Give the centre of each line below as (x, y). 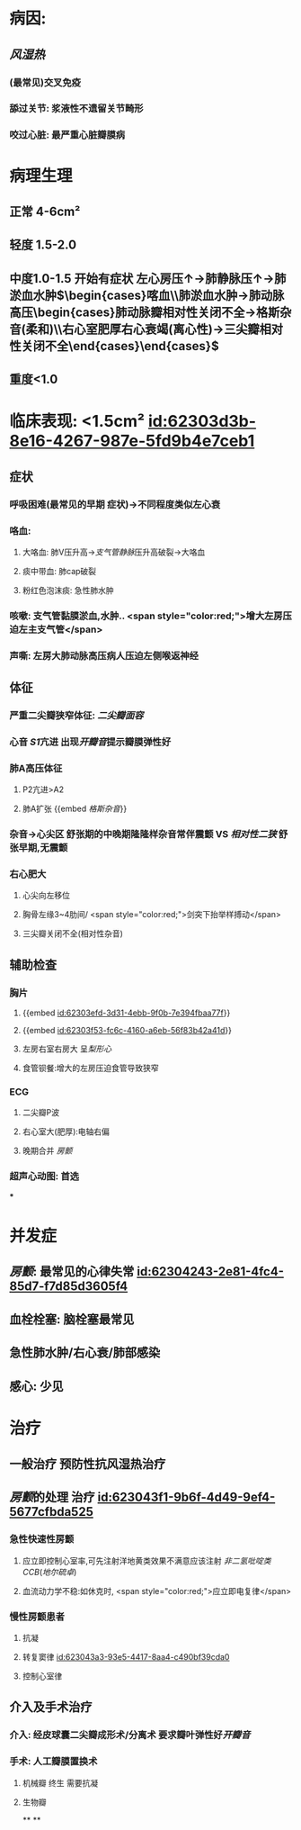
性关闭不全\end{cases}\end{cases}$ (114, 346)
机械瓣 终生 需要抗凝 (60, 1782)
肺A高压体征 (36, 768)
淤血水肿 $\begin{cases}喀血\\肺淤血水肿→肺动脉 (147, 295)
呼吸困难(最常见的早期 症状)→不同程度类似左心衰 (115, 504)
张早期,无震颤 (39, 848)
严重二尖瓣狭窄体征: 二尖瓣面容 (76, 716)
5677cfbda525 (52, 1512)
